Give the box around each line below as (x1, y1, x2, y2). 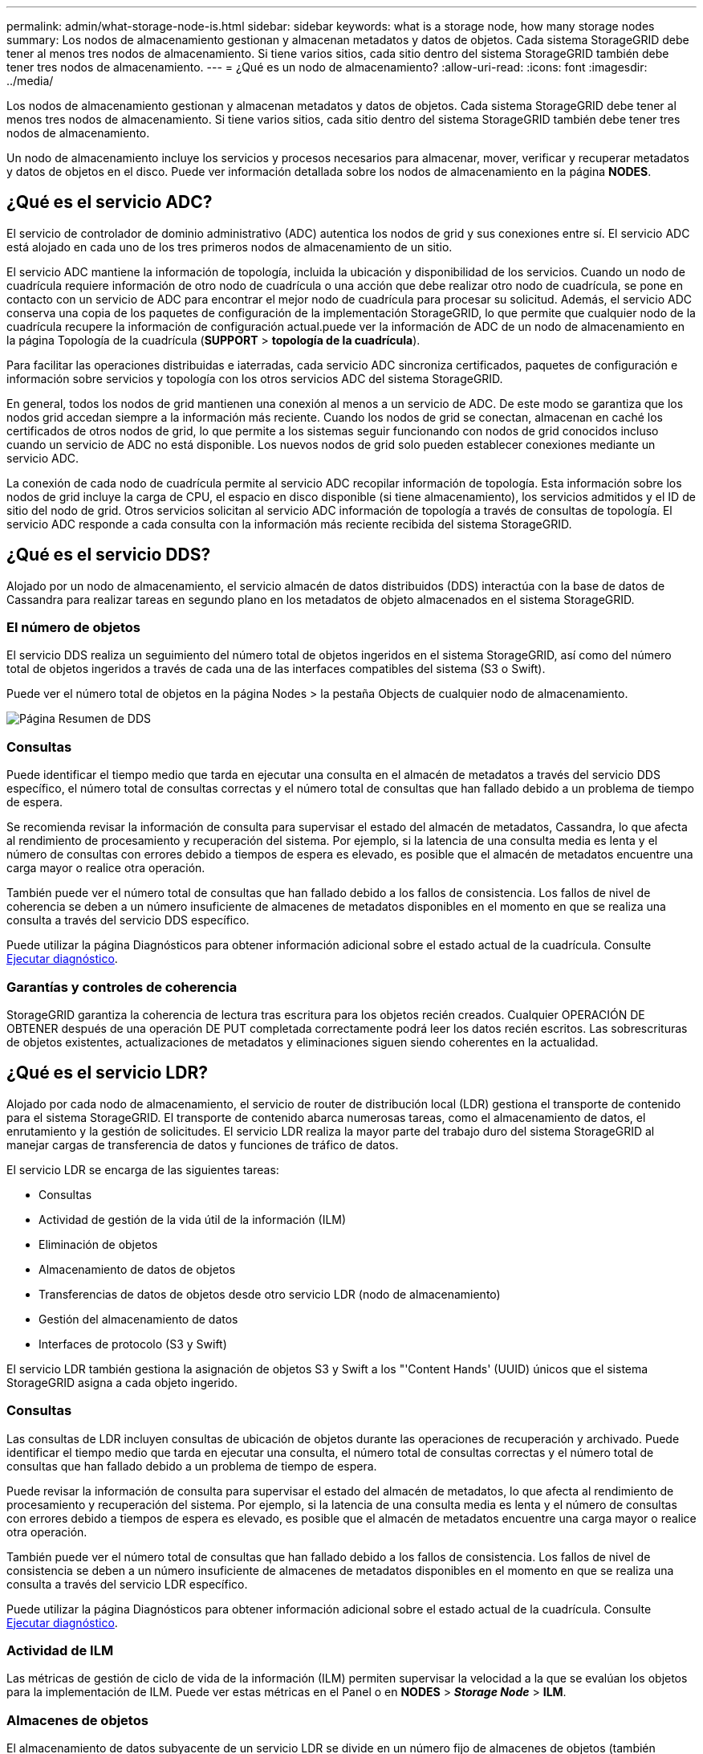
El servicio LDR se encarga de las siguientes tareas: (6, 1162, 279, 1177)
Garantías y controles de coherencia (6, 978, 238, 995)
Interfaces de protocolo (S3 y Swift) (39, 1336, 227, 1351)
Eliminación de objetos (39, 1237, 158, 1251)
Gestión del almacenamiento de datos (39, 1311, 238, 1326)
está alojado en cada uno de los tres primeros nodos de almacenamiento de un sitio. (6, 239, 453, 254)
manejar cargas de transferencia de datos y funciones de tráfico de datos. (6, 1137, 399, 1152)
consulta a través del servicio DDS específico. (6, 913, 250, 928)
